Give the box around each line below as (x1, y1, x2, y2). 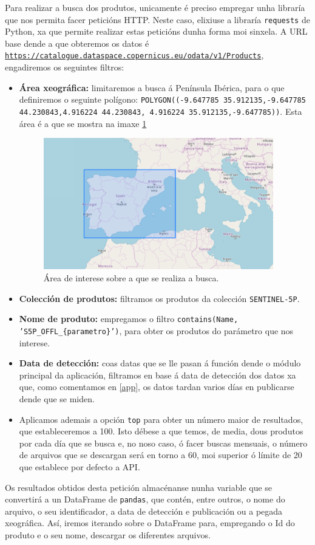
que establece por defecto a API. (19, 461, 140, 473)
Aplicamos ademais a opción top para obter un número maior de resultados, (19, 413, 303, 425)
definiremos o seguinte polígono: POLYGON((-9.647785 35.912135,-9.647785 (19, 93, 306, 106)
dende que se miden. (19, 392, 95, 405)
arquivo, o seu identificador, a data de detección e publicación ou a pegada (5, 504, 283, 517)
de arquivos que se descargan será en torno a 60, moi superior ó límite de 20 (19, 448, 302, 461)
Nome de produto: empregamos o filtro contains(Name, (19, 312, 239, 325)
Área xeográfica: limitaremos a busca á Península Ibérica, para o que (19, 81, 285, 94)
